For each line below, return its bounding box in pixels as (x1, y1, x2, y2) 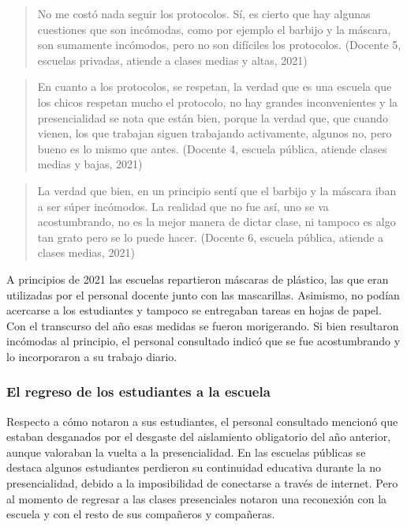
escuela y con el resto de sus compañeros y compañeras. (6, 506, 275, 522)
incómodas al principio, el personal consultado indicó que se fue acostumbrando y (6, 333, 401, 349)
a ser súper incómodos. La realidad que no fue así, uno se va (37, 198, 329, 214)
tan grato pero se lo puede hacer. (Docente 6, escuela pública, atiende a (37, 228, 384, 245)
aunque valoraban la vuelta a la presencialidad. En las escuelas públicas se (6, 443, 366, 460)
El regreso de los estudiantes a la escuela (6, 382, 271, 401)
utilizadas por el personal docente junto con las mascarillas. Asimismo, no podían (6, 286, 400, 303)
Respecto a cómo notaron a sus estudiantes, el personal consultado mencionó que (6, 412, 398, 429)
